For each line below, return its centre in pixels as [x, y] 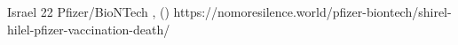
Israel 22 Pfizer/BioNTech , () [88, 11]
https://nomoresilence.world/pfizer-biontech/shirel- [312, 11]
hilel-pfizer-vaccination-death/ [89, 29]
